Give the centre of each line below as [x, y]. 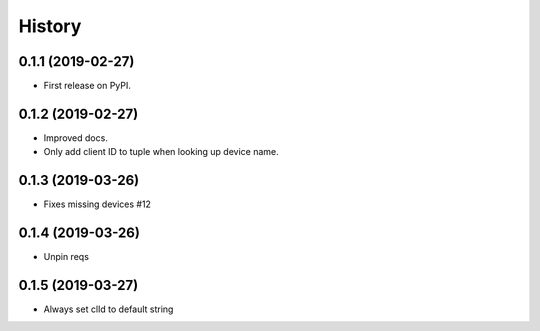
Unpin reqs [66, 257]
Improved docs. [76, 137]
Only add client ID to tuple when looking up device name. [161, 152]
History [50, 26]
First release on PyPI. [87, 86]
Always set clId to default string [108, 309]
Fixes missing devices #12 [97, 204]
